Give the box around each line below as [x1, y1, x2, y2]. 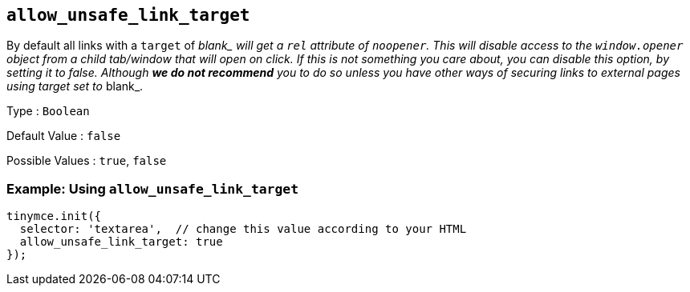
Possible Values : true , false [6, 154, 167, 168]
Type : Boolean [6, 104, 90, 118]
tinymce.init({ [6, 210, 102, 223]
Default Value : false [6, 129, 121, 143]
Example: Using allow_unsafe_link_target [6, 180, 299, 197]
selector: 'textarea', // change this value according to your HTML [19, 222, 467, 236]
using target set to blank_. [6, 79, 144, 94]
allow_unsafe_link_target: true [19, 235, 223, 249]
